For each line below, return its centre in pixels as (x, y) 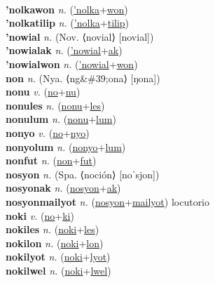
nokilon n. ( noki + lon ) (55, 243)
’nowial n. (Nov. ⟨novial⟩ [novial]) (80, 36)
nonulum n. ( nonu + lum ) (61, 119)
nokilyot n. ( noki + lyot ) (58, 257)
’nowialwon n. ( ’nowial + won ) (72, 64)
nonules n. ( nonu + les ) (55, 105)
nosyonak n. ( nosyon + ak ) (63, 188)
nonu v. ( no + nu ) (43, 92)
